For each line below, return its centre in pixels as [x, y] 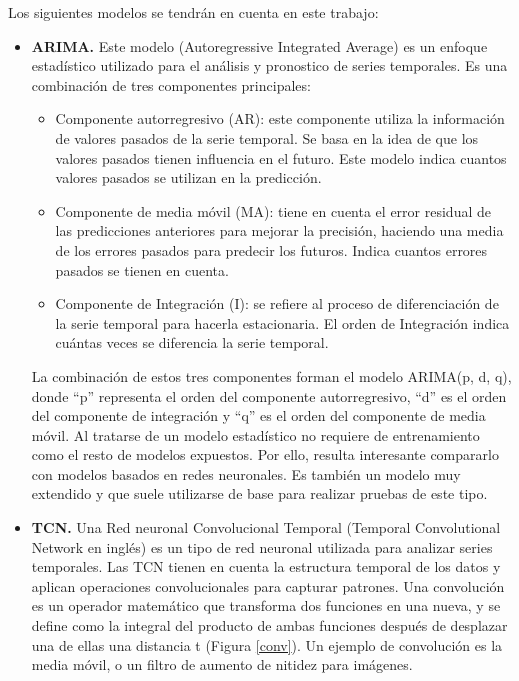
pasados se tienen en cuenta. [142, 269]
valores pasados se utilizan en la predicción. [188, 177]
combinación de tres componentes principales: [171, 84]
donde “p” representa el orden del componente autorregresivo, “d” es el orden [269, 395]
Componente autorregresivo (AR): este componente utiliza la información [280, 118]
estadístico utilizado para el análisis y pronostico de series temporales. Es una [269, 65]
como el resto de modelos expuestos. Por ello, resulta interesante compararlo [265, 454]
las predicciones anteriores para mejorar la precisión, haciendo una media [279, 230]
